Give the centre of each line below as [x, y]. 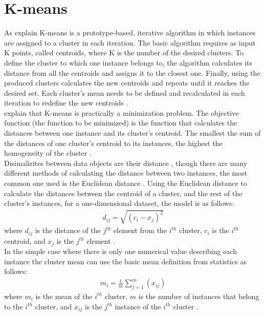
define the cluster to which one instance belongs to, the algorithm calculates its [128, 62]
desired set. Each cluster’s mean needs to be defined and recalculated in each [125, 92]
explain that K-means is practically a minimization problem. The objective [122, 112]
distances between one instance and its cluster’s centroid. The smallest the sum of [132, 133]
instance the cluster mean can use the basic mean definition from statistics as [125, 261]
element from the [140, 230]
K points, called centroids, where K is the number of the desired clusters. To [124, 52]
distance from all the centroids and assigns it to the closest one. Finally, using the [132, 72]
